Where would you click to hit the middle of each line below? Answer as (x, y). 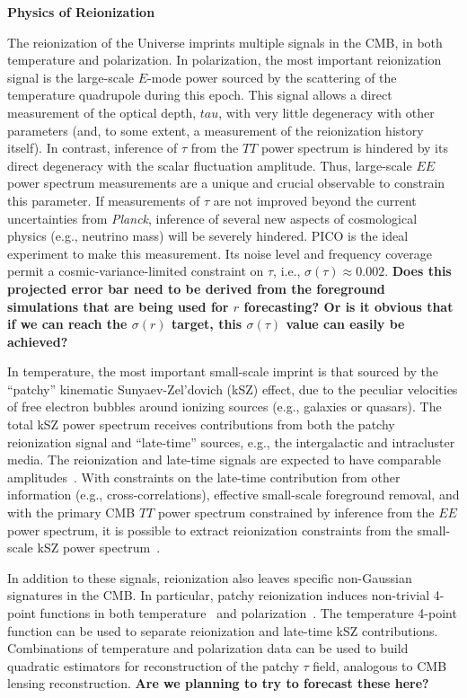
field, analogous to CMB (380, 665)
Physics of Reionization (81, 12)
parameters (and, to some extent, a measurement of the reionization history (216, 130)
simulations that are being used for (118, 306)
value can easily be (345, 324)
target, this (207, 324)
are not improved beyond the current (315, 200)
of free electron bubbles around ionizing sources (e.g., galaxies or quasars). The (225, 406)
